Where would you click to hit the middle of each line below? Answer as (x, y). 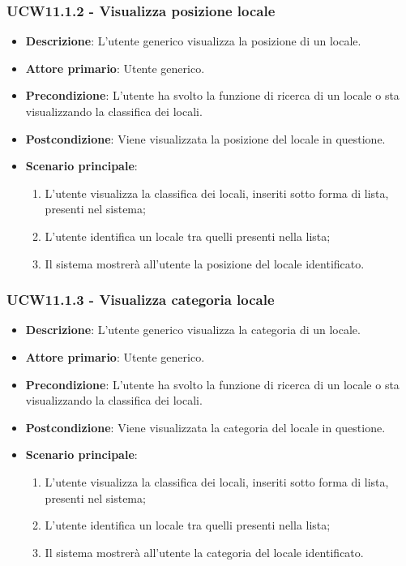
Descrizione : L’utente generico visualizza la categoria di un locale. (193, 330)
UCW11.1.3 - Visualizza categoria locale (141, 300)
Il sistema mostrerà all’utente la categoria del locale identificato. (204, 552)
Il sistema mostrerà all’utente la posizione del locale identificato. (205, 263)
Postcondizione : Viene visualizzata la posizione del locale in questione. (205, 138)
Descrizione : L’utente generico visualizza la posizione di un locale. (193, 41)
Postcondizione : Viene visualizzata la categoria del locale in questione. (205, 427)
